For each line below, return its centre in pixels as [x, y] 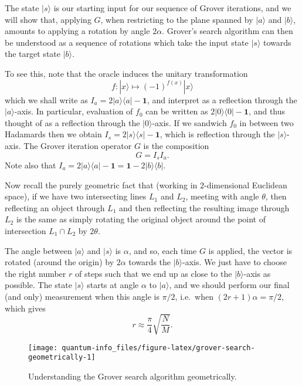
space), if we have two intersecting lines [76, 196]
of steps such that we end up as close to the [153, 273]
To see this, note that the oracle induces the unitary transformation [126, 73]
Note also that [30, 165]
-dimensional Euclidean [246, 184]
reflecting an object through [55, 207]
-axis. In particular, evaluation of [74, 111]
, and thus [267, 111]
